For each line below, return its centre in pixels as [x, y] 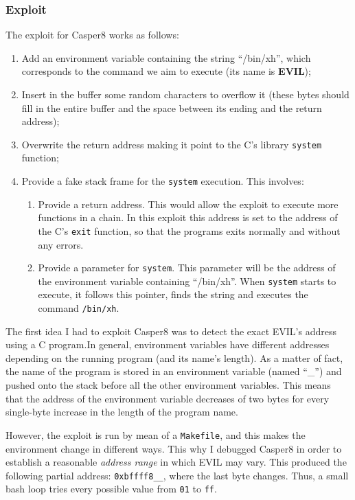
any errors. [61, 244]
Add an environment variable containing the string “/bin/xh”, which [166, 57]
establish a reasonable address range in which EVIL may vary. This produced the [176, 462]
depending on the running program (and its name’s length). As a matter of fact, [174, 357]
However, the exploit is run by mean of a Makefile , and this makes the [156, 434]
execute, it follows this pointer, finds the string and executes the [173, 294]
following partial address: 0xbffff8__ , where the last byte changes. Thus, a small [177, 475]
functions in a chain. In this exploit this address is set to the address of [188, 217]
